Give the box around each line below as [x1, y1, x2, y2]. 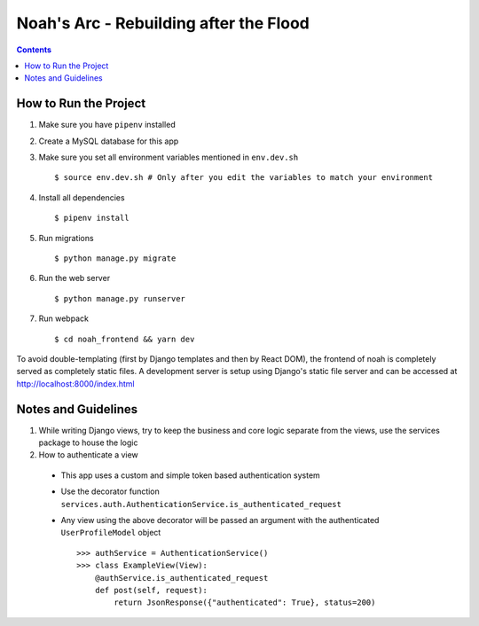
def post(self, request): [94, 585, 208, 595]
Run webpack [38, 313, 89, 324]
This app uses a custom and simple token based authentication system [60, 470, 321, 481]
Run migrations [38, 232, 94, 243]
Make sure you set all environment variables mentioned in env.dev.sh [38, 152, 299, 163]
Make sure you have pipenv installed [38, 120, 177, 130]
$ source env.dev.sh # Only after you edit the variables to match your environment [54, 173, 434, 183]
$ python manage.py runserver [54, 293, 186, 303]
